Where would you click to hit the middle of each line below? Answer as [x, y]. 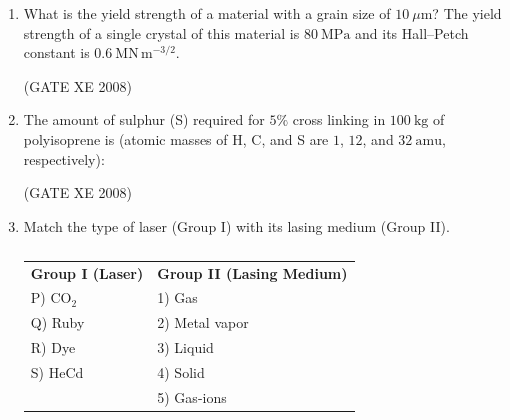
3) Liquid [185, 347]
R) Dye [53, 347]
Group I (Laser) [87, 272]
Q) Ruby [57, 322]
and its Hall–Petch [412, 32]
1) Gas [177, 297]
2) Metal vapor [203, 322]
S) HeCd [57, 371]
